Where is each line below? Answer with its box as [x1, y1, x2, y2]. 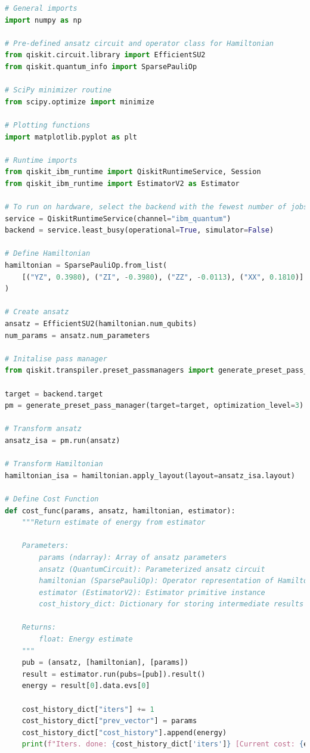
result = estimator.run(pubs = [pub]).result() [21, 670, 206, 678]
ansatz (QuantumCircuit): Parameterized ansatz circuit [39, 565, 265, 574]
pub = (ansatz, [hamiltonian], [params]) [21, 658, 188, 667]
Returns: [21, 623, 56, 632]
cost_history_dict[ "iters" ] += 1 [21, 705, 154, 714]
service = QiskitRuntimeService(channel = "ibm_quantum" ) [5, 214, 231, 223]
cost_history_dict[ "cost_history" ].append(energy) [21, 728, 227, 737]
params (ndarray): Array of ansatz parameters [39, 553, 227, 562]
